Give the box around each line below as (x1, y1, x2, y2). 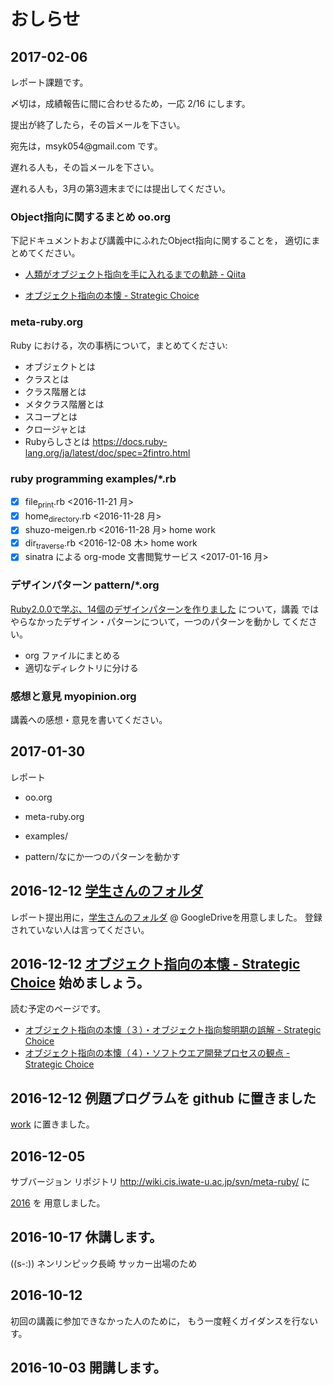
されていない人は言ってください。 (10, 923, 150, 935)
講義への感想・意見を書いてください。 (10, 714, 168, 725)
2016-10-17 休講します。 (10, 1229, 163, 1246)
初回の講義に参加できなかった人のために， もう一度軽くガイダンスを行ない (10, 1315, 318, 1327)
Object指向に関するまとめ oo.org (10, 210, 171, 224)
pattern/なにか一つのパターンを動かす (24, 850, 181, 862)
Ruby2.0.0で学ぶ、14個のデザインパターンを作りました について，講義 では (10, 603, 320, 615)
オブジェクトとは (24, 360, 96, 372)
